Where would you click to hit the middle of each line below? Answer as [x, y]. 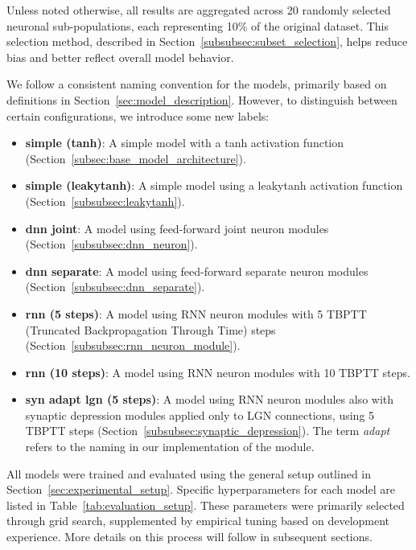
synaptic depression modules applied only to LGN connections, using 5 [200, 415]
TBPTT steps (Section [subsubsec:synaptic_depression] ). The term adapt [208, 431]
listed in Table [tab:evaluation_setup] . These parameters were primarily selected [206, 505]
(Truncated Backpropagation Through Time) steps [150, 329]
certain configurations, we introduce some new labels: [138, 115]
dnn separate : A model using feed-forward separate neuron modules [197, 271]
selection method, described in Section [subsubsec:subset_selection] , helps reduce [207, 41]
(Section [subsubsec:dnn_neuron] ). [111, 244]
